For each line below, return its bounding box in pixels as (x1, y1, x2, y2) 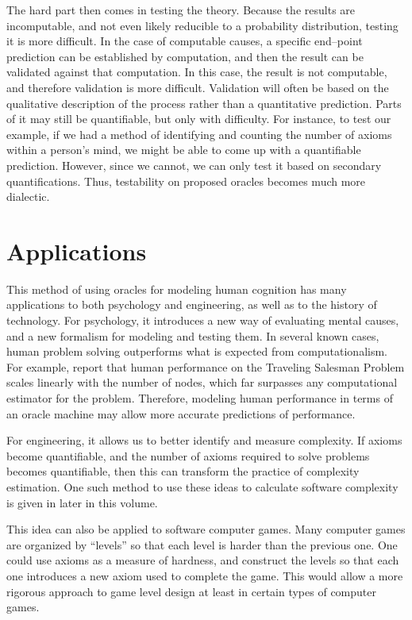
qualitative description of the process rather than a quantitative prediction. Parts (6, 94, 402, 111)
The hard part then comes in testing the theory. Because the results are (6, 2, 356, 17)
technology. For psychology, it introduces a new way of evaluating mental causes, (6, 312, 399, 329)
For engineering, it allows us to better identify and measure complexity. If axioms (6, 432, 402, 449)
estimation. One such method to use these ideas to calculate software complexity (6, 478, 399, 495)
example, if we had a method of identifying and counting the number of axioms (6, 125, 392, 142)
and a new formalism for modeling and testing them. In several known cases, (6, 327, 379, 344)
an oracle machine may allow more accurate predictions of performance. (6, 405, 356, 422)
